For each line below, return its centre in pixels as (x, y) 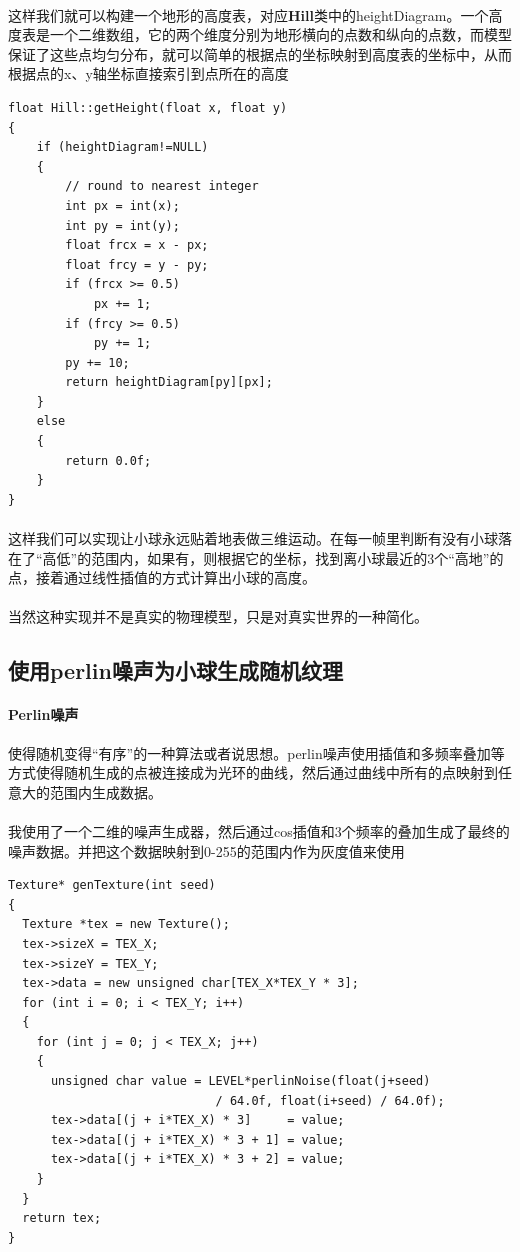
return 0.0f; (108, 460)
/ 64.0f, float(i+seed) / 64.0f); (330, 1100)
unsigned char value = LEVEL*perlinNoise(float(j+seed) (240, 1081)
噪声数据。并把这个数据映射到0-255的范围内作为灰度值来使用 (206, 850)
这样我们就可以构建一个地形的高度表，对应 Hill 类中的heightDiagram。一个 (248, 14)
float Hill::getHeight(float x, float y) (148, 107)
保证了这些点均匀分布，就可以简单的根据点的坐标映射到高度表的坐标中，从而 (260, 53)
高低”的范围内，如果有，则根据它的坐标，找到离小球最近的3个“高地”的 (273, 557)
